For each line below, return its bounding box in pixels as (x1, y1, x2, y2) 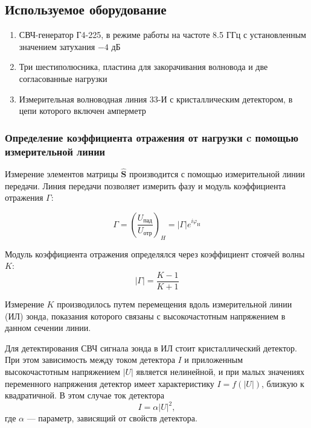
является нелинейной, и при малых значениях (136, 365, 304, 377)
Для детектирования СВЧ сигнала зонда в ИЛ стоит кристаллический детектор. (5, 341, 298, 354)
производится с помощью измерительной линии (129, 168, 305, 180)
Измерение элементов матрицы (5, 168, 118, 180)
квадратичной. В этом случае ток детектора (5, 389, 164, 401)
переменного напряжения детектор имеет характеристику (5, 377, 214, 389)
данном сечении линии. (5, 321, 91, 334)
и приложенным (184, 353, 243, 366)
